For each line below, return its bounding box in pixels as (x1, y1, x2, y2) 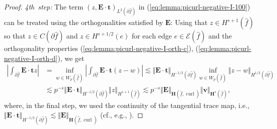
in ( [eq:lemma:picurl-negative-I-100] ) (138, 1, 250, 11)
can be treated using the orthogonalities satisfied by (4, 17, 163, 27)
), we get (58, 52, 85, 63)
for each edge (131, 30, 172, 41)
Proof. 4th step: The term (4, 1, 84, 11)
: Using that (170, 17, 208, 27)
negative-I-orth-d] (4, 52, 58, 63)
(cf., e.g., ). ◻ (100, 109, 143, 120)
